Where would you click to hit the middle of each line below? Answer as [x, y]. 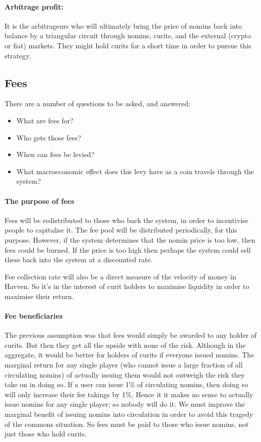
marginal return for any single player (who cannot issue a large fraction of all [124, 365]
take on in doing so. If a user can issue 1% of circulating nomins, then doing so [126, 384]
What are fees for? [45, 120]
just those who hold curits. [46, 434]
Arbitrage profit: [34, 6]
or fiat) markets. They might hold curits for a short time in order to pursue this [128, 45]
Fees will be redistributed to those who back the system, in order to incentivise [126, 220]
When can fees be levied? [55, 154]
